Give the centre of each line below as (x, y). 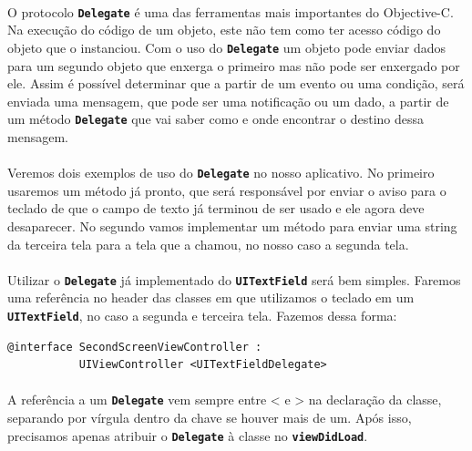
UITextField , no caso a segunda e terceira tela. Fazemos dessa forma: (202, 315)
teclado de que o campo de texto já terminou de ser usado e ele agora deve (216, 208)
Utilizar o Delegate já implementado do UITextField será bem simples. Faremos (234, 279)
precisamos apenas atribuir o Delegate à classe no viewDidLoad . (188, 435)
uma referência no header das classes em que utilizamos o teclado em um (211, 297)
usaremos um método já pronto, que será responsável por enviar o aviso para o (227, 190)
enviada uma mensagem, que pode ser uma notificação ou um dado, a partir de (228, 101)
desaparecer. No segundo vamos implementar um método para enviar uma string (232, 225)
